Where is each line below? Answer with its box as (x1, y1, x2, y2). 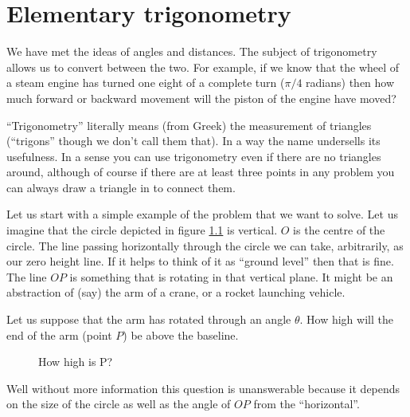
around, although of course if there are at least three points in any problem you (6, 163, 395, 180)
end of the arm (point (6, 326, 112, 343)
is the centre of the (293, 222, 385, 238)
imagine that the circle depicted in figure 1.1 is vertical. (6, 222, 278, 238)
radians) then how (306, 74, 395, 91)
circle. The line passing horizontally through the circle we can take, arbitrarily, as (6, 237, 404, 254)
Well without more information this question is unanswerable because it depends (6, 380, 400, 396)
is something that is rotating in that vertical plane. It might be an (69, 268, 393, 285)
